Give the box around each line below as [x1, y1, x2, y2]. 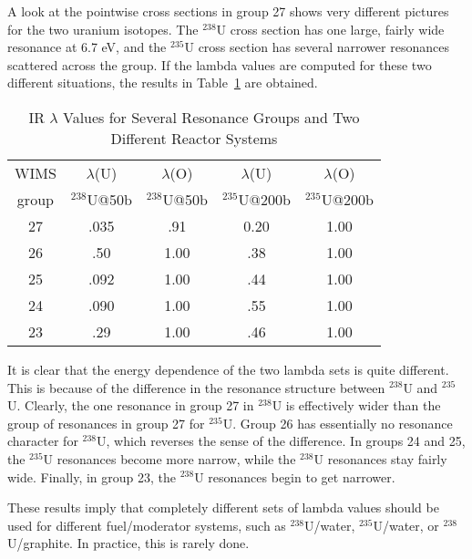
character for [7, 431, 78, 450]
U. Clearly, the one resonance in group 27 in [7, 396, 254, 415]
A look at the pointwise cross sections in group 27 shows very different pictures [7, 2, 449, 20]
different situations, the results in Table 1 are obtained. [7, 73, 318, 92]
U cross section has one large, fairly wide [216, 19, 445, 38]
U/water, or [373, 515, 439, 534]
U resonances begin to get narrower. [194, 467, 395, 486]
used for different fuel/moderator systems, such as [7, 515, 286, 534]
